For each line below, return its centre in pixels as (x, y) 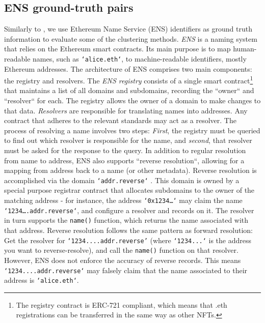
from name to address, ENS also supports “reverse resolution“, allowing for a (124, 160)
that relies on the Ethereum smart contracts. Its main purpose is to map (117, 49)
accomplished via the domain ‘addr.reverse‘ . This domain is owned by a (122, 180)
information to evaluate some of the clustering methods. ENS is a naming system (131, 38)
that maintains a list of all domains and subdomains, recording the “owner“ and (129, 90)
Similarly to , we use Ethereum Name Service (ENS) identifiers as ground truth (128, 29)
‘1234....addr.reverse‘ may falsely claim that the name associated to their (126, 270)
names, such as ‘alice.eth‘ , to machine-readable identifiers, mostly (140, 58)
